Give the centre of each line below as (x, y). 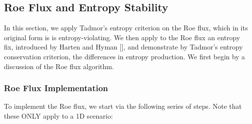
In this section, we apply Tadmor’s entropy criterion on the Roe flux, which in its (126, 28)
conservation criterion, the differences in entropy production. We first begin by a (125, 56)
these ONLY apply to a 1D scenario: (58, 115)
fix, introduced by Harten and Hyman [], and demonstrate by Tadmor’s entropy (124, 47)
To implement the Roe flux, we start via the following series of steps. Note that (123, 106)
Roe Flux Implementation (56, 88)
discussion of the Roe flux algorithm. (59, 66)
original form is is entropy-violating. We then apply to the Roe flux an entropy (122, 37)
